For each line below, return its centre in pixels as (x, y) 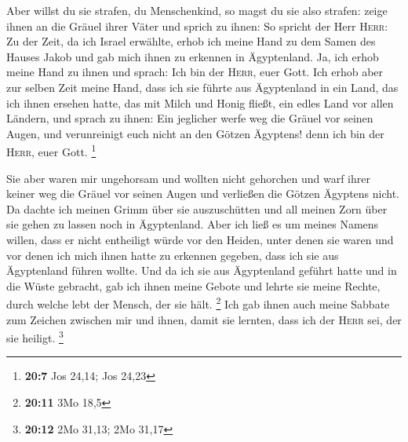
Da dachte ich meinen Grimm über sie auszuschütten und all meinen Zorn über (197, 208)
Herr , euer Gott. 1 (51, 150)
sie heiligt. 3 (35, 336)
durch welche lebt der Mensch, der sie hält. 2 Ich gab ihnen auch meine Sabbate (198, 303)
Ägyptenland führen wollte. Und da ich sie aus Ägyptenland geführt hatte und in (202, 270)
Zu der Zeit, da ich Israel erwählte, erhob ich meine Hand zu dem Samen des (191, 41)
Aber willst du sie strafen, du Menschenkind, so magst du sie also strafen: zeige (197, 10)
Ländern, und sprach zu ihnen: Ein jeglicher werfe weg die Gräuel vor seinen (190, 118)
